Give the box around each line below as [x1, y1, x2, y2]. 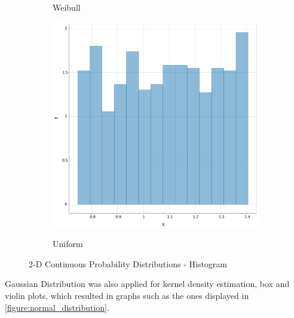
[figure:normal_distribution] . [5, 301, 109, 313]
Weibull [53, 1, 81, 13]
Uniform [53, 237, 83, 250]
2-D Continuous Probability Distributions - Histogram [29, 257, 227, 270]
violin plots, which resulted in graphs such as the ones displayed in [5, 289, 249, 301]
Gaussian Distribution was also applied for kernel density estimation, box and [5, 277, 290, 290]
